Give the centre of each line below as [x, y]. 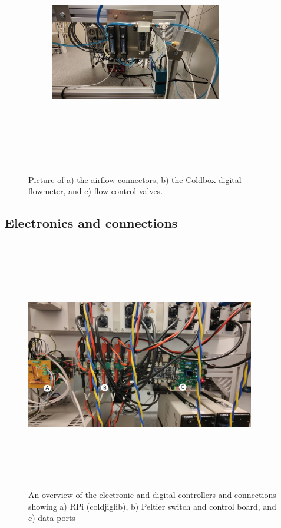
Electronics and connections [91, 223]
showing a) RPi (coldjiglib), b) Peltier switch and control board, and [152, 506]
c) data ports [52, 518]
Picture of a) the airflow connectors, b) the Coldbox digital [135, 179]
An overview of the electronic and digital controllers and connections [152, 495]
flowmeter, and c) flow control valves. [96, 191]
